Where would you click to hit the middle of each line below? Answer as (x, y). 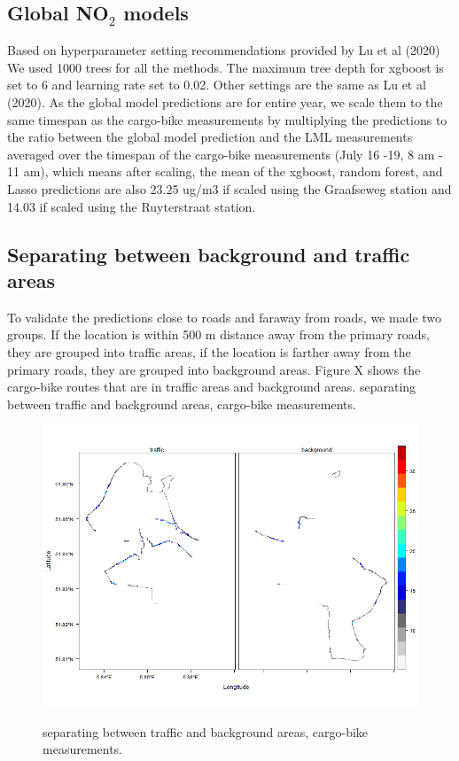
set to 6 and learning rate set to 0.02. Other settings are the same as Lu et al (217, 85)
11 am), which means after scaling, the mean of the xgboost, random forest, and (225, 171)
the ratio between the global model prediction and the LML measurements (210, 137)
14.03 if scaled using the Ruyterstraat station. (132, 206)
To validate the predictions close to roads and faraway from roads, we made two (225, 317)
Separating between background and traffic (209, 254)
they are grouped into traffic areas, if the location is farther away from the (209, 351)
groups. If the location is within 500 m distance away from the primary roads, (218, 334)
